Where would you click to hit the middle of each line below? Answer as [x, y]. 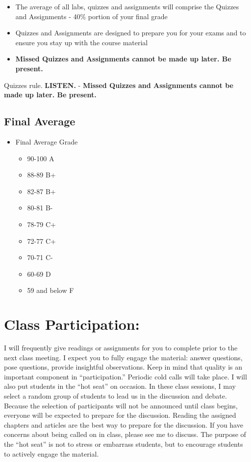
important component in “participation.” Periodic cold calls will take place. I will [125, 376]
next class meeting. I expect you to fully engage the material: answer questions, [123, 357]
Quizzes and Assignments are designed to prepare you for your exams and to [131, 33]
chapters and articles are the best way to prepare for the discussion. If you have [124, 424]
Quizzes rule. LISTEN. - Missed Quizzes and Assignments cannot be [119, 85]
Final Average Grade [47, 141]
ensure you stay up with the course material [82, 42]
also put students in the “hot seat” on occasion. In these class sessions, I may [120, 386]
